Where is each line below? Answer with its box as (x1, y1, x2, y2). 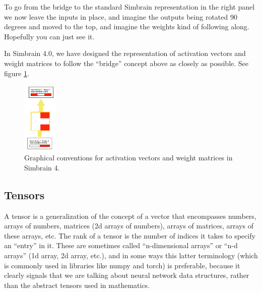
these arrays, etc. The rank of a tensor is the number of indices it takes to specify (4, 230, 255, 241)
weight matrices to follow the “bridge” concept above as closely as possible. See (4, 57, 249, 68)
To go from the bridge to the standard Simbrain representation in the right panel (4, 2, 255, 12)
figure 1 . (4, 68, 29, 78)
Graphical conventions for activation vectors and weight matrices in (24, 152, 233, 163)
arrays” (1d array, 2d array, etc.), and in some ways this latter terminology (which (4, 250, 258, 260)
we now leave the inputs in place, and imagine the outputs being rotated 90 (4, 11, 237, 22)
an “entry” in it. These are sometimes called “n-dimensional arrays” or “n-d (4, 240, 238, 251)
